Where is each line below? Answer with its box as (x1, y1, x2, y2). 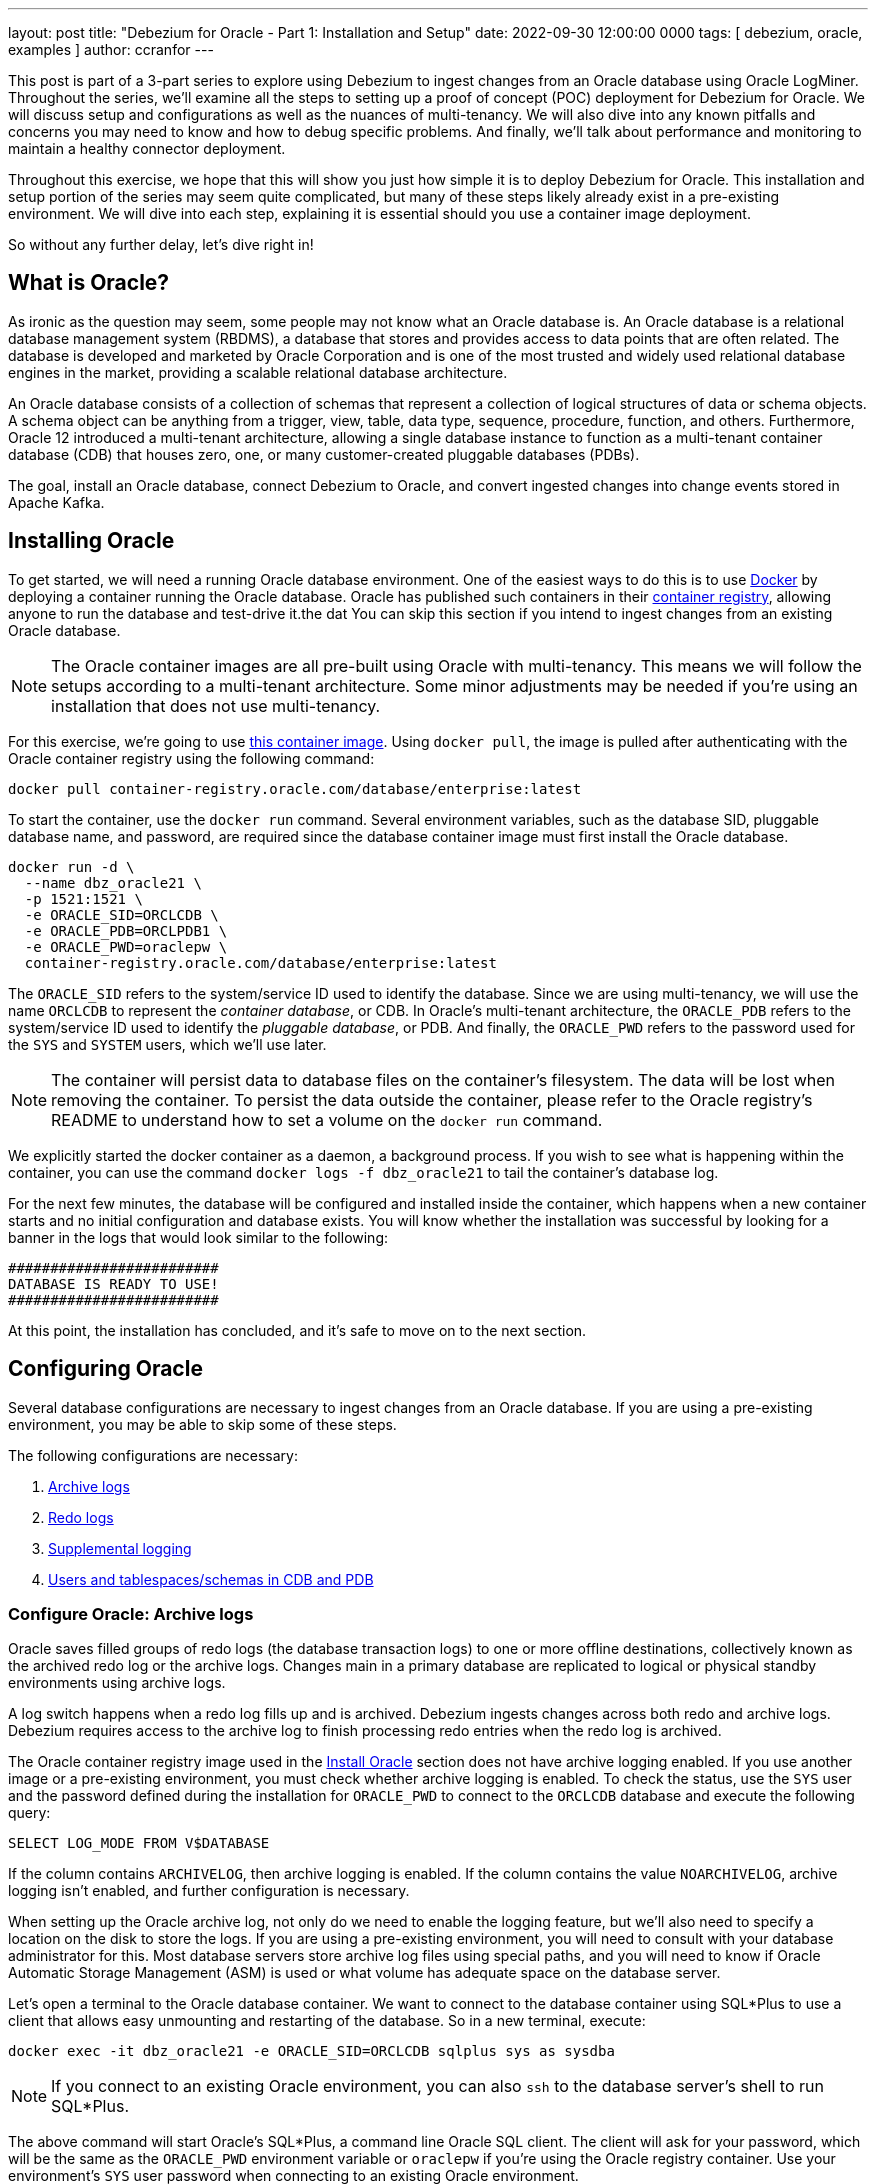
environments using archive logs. (8, 1674, 226, 1692)
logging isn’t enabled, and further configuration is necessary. (8, 1882, 410, 1900)
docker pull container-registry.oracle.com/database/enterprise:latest (8, 780, 582, 797)
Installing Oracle (8, 528, 175, 554)
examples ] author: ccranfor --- (8, 41, 214, 58)
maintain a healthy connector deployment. (8, 140, 286, 157)
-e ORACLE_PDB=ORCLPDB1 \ (24, 922, 228, 939)
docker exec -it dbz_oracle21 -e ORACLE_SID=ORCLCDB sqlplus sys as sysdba (8, 2043, 615, 2060)
